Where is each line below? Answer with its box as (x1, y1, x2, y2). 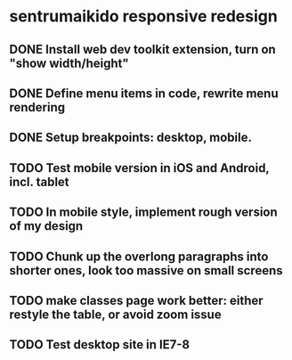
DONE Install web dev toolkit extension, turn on (9, 42, 276, 57)
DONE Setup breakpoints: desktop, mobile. (9, 130, 252, 145)
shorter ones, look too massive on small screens (9, 263, 283, 278)
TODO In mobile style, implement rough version (9, 205, 278, 220)
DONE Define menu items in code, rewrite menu (9, 86, 279, 101)
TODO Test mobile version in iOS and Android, (9, 160, 270, 176)
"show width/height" (9, 55, 129, 70)
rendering (9, 100, 66, 115)
